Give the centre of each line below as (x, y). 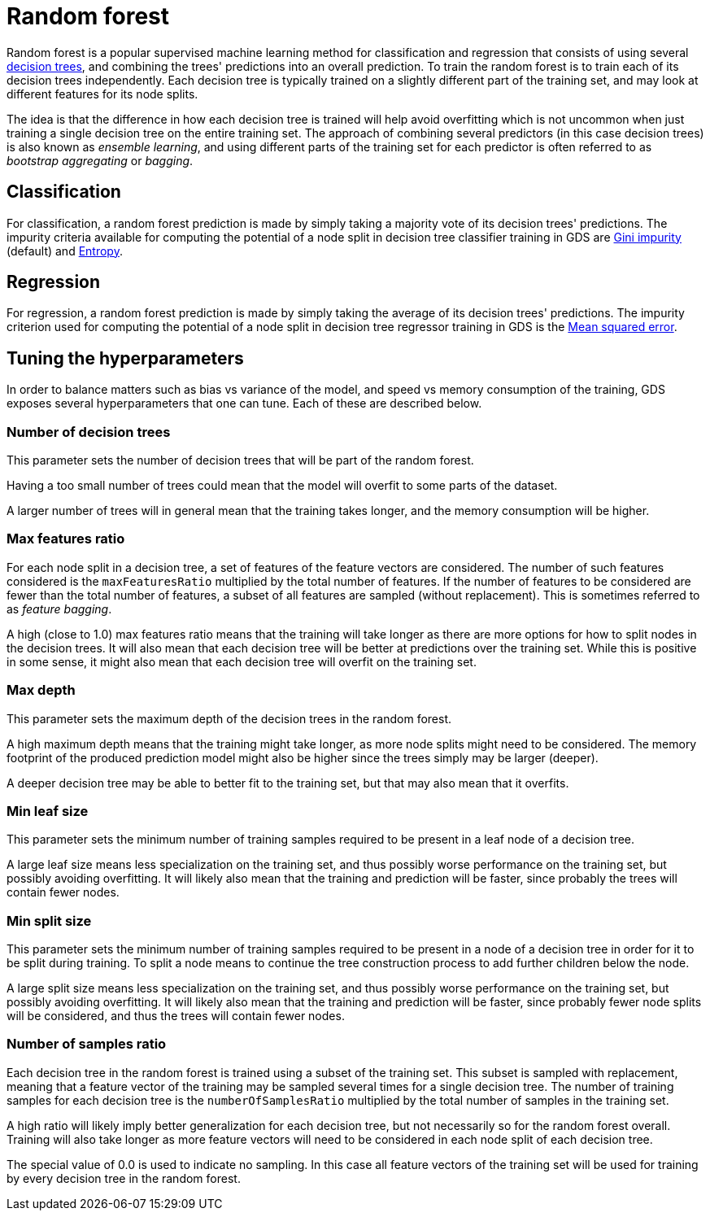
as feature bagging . (59, 608)
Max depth (41, 690)
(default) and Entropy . (65, 251)
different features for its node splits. (102, 94)
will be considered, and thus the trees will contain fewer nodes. (176, 1016)
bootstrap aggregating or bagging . (100, 160)
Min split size (49, 920)
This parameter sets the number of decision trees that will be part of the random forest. (240, 460)
